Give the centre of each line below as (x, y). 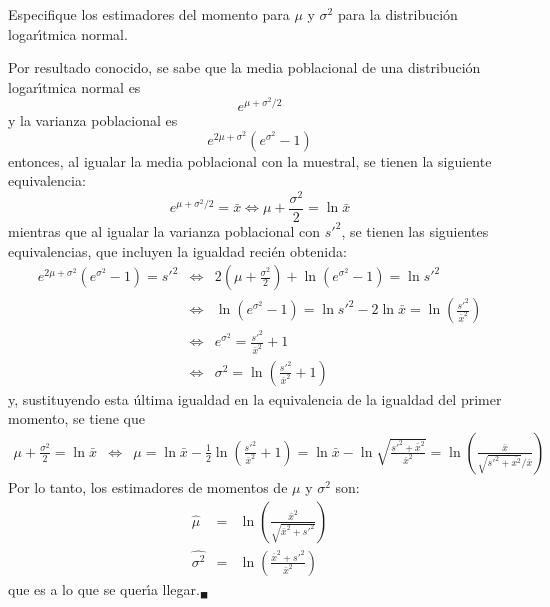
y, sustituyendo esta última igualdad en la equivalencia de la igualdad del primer (255, 398)
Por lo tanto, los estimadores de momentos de (148, 486)
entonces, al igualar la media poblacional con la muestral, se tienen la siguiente (250, 160)
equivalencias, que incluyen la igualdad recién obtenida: (177, 250)
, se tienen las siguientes (415, 230)
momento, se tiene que (76, 418)
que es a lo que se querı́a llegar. (104, 588)
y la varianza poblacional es (93, 120)
